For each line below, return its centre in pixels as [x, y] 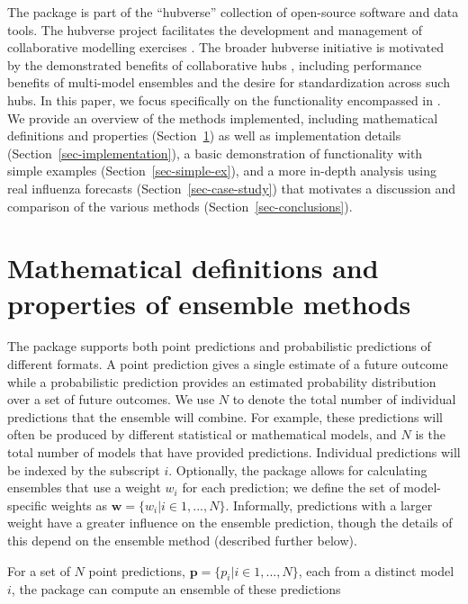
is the [430, 434]
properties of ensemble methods [209, 303]
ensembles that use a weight [84, 487]
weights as [79, 505]
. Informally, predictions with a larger [329, 505]
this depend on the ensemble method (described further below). [182, 540]
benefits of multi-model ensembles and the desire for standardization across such [229, 82]
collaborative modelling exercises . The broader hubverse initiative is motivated [226, 47]
